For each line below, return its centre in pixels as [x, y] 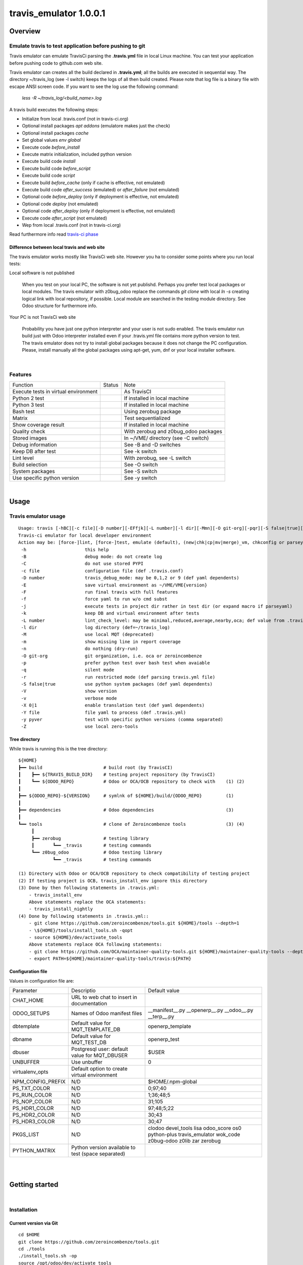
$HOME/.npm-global [172, 1081]
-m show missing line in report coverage [101, 642]
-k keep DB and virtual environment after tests [110, 613]
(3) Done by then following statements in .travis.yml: [89, 888]
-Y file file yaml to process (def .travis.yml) [104, 712]
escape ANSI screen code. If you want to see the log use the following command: [94, 87]
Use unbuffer [87, 1062]
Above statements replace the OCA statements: [87, 902]
